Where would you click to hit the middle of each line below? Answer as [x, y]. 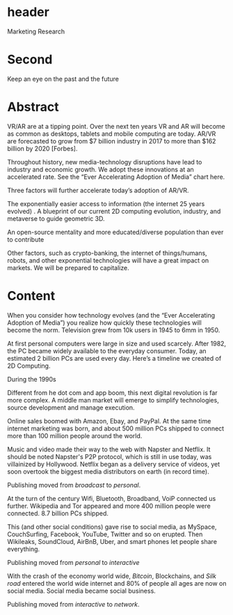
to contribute [26, 239]
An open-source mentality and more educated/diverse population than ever [115, 232]
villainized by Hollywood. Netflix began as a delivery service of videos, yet [114, 464]
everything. [24, 549]
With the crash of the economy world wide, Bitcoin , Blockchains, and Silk [112, 576]
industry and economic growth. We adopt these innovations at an [101, 169]
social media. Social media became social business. [82, 591]
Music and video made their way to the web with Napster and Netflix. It [109, 449]
